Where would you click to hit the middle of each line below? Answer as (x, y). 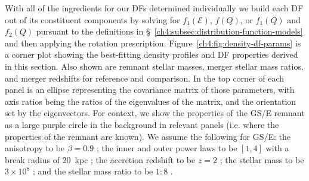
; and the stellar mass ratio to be (93, 171)
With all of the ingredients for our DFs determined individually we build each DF (154, 8)
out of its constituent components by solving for (92, 19)
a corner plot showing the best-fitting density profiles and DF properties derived (152, 54)
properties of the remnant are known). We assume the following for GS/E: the (148, 136)
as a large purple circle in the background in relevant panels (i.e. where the (142, 124)
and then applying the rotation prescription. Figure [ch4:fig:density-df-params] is (153, 43)
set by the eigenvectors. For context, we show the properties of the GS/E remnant (155, 113)
